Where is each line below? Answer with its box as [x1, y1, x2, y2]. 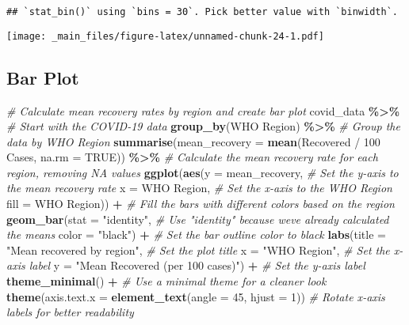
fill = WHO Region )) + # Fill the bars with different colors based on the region [6, 195, 395, 212]
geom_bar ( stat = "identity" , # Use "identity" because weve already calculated [6, 210, 389, 227]
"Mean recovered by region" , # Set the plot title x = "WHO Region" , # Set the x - [6, 241, 403, 258]
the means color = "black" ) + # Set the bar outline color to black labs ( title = [6, 226, 386, 243]
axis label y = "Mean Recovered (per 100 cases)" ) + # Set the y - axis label [6, 257, 365, 274]
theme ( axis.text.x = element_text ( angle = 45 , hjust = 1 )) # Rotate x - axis [6, 288, 385, 304]
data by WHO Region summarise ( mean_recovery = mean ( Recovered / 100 [6, 133, 380, 149]
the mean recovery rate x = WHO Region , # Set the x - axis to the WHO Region [6, 180, 392, 196]
